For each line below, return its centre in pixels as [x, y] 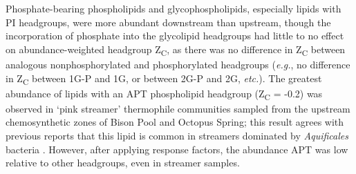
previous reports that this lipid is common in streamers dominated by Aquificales [177, 135]
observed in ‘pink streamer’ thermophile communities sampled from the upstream [178, 108]
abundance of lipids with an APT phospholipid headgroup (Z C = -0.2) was [164, 94]
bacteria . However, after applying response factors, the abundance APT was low [177, 149]
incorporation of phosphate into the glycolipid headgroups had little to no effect [175, 36]
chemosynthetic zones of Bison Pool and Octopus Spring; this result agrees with [175, 122]
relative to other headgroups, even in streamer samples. [123, 163]
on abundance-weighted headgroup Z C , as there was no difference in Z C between [176, 50]
